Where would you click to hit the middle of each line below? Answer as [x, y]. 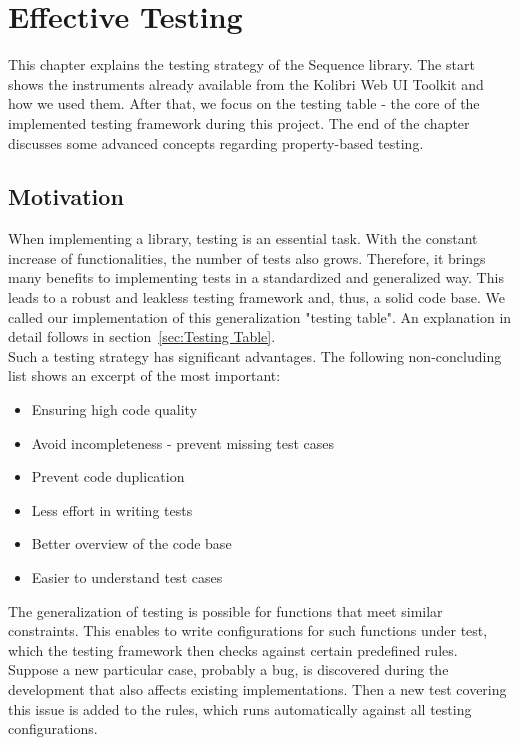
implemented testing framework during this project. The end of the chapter [239, 122]
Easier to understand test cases [127, 577]
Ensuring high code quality [114, 409]
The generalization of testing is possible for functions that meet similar [225, 610]
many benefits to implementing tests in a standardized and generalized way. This [256, 277]
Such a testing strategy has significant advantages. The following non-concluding [255, 355]
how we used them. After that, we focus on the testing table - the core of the [244, 103]
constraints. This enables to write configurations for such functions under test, [248, 630]
